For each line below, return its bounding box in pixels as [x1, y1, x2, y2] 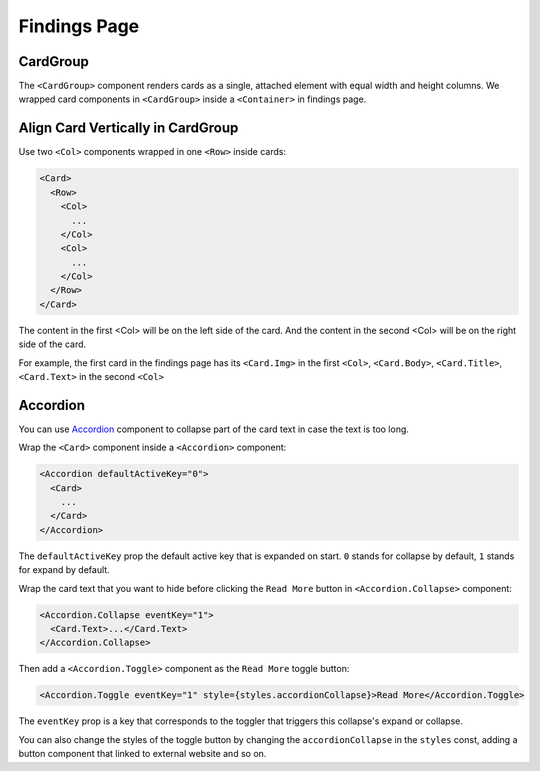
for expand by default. [18, 564, 110, 576]
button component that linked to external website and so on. [18, 748, 267, 760]
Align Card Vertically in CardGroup [18, 120, 239, 137]
